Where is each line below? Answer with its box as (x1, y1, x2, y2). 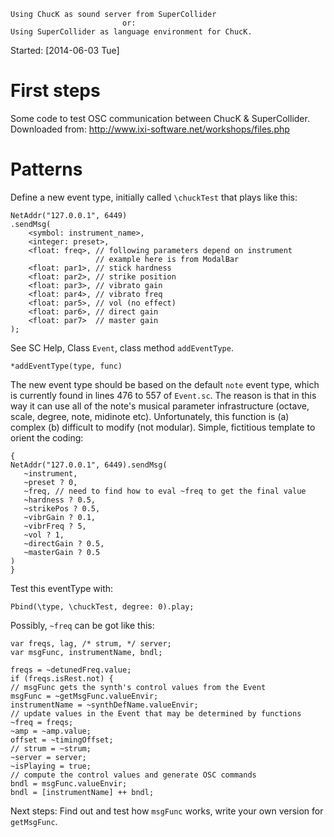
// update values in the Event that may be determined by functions (10, 708, 302, 719)
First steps (10, 80, 101, 102)
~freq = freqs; (10, 717, 74, 727)
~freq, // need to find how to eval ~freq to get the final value (23, 486, 307, 496)
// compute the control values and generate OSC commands (10, 770, 257, 780)
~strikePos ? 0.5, (23, 503, 101, 514)
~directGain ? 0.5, (23, 538, 105, 549)
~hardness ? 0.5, (23, 495, 97, 505)
